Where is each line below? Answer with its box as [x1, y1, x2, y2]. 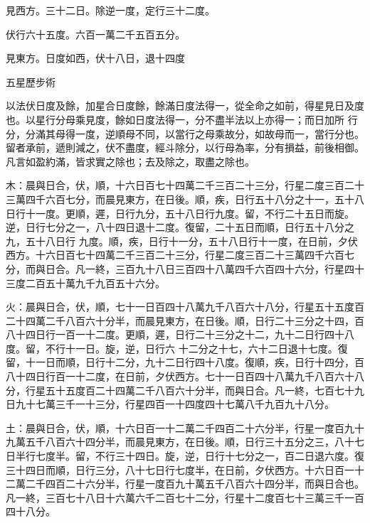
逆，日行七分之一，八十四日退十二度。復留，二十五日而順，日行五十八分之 [6, 220, 354, 234]
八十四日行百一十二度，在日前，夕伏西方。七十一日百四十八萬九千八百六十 [6, 369, 354, 384]
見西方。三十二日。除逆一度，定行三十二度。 [6, 3, 215, 17]
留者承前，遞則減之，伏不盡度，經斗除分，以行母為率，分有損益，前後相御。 [6, 140, 364, 155]
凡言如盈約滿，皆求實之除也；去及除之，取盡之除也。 [6, 153, 255, 168]
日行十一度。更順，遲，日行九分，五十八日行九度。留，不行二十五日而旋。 [6, 205, 354, 220]
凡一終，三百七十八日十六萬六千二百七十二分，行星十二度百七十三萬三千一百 [6, 490, 364, 505]
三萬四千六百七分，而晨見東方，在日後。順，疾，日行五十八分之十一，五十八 [6, 191, 364, 206]
